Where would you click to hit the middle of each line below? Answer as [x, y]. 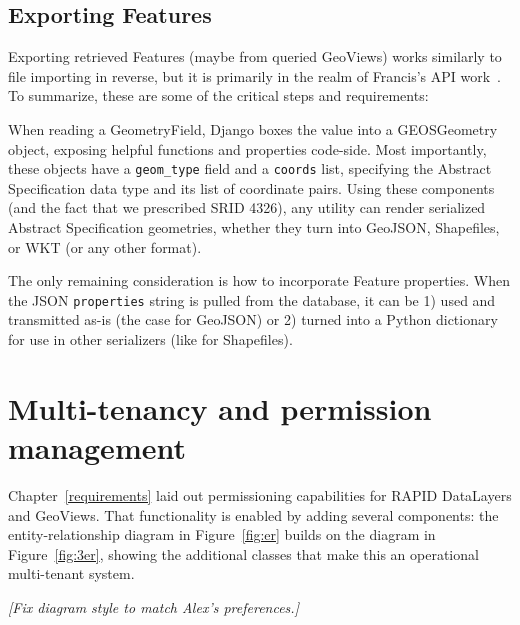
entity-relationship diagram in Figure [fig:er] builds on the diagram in [222, 534]
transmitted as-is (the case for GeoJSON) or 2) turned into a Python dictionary [253, 319]
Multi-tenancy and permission [220, 407]
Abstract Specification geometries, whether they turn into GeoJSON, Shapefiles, [254, 227]
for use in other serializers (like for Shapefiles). [150, 339]
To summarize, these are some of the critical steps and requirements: [218, 95]
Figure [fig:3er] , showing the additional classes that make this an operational [243, 553]
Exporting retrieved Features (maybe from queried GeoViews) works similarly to [255, 56]
